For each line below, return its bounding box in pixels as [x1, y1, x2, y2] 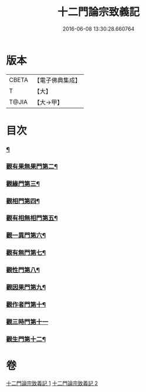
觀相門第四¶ [6, 197, 40, 205]
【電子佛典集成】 [33, 76, 81, 84]
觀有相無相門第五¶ [6, 214, 58, 222]
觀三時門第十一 [6, 318, 49, 326]
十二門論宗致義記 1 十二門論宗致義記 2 [6, 380, 99, 387]
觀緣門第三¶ [6, 179, 40, 187]
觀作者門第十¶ [6, 301, 46, 309]
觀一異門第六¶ [6, 231, 46, 239]
